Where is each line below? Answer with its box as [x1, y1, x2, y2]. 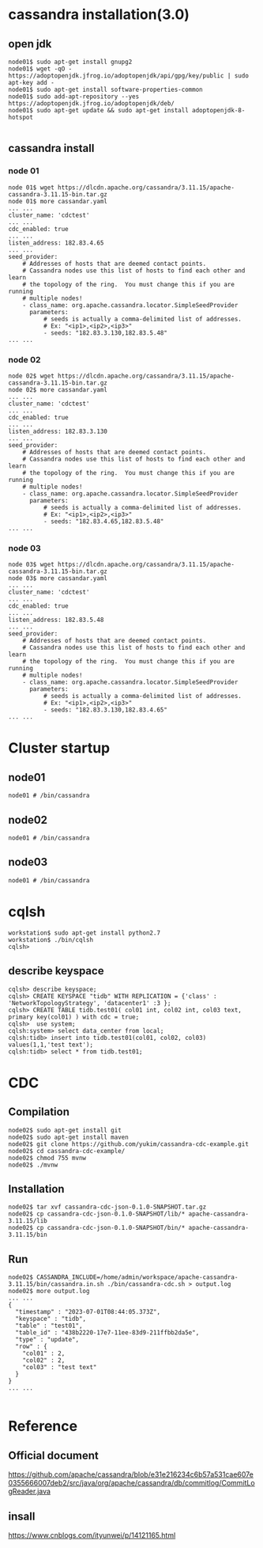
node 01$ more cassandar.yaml [8, 197, 108, 205]
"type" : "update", [15, 1336, 80, 1344]
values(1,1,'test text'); [8, 1041, 93, 1049]
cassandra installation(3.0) [8, 6, 190, 24]
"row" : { [15, 1343, 47, 1351]
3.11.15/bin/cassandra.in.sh [8, 1281, 104, 1288]
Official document [8, 1448, 99, 1462]
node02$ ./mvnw [8, 1161, 58, 1169]
